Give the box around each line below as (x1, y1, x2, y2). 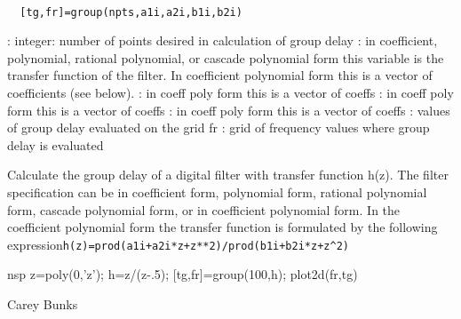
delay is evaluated (7, 135, 104, 154)
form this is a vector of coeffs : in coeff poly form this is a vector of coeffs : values (7, 100, 450, 119)
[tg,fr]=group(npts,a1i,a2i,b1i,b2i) (20, 5, 242, 19)
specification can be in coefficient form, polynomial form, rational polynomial (7, 183, 427, 201)
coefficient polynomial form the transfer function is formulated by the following (7, 218, 438, 236)
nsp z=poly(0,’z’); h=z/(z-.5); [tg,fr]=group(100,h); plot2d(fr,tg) (7, 265, 358, 283)
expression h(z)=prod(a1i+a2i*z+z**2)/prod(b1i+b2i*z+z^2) (7, 235, 349, 253)
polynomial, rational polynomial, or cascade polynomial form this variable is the (7, 48, 444, 67)
